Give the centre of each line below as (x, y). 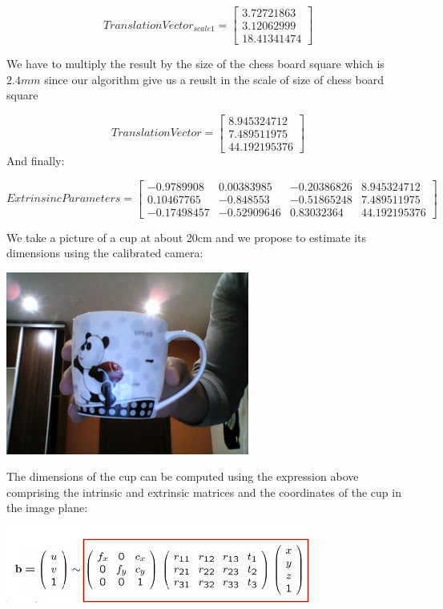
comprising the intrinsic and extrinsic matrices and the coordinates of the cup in (204, 492)
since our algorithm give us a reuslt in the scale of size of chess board (214, 79)
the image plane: (47, 508)
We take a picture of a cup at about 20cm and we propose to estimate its (187, 237)
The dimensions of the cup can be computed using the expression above (183, 476)
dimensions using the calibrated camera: (105, 253)
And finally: (36, 160)
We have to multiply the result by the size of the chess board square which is (195, 64)
